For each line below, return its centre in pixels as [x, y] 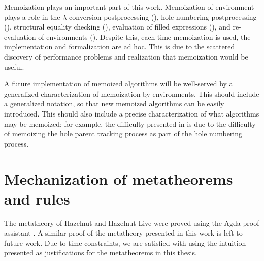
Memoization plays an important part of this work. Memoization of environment [129, 7]
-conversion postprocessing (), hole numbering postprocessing [162, 17]
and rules [37, 198]
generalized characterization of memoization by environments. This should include [132, 93]
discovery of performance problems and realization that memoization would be [126, 56]
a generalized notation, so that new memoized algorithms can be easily [114, 104]
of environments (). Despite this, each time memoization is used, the [144, 36]
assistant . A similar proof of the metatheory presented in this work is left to [123, 233]
